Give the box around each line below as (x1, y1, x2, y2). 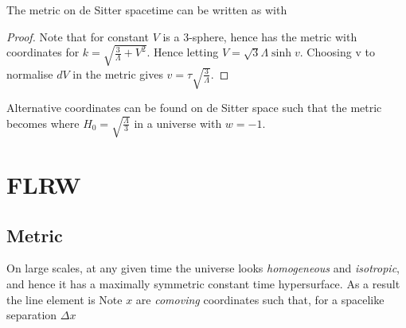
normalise (6, 65, 53, 82)
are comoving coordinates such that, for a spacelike (135, 291, 385, 307)
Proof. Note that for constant (6, 28, 149, 44)
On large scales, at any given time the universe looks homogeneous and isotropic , (6, 260, 400, 276)
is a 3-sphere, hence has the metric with (162, 28, 357, 44)
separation (6, 307, 57, 323)
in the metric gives (72, 65, 163, 82)
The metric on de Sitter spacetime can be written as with (6, 2, 287, 17)
